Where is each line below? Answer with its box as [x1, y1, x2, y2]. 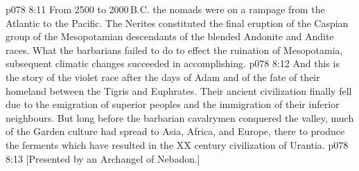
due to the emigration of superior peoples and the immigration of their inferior [6, 97, 340, 111]
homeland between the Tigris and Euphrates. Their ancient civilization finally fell [6, 83, 352, 98]
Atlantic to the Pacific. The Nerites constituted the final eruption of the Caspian [6, 15, 349, 30]
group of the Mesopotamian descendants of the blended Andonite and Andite [6, 29, 334, 44]
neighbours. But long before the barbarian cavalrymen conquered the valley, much [6, 110, 354, 125]
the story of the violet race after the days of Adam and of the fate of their [6, 69, 320, 84]
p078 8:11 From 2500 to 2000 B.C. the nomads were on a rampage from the [6, 2, 325, 16]
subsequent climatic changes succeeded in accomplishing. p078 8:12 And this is [6, 56, 340, 71]
